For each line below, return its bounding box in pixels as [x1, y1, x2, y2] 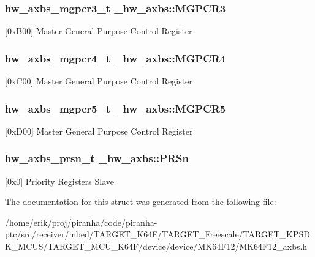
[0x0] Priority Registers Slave [5, 174, 114, 187]
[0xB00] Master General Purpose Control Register [5, 24, 192, 37]
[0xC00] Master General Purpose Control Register [5, 75, 192, 88]
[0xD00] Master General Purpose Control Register [5, 124, 193, 137]
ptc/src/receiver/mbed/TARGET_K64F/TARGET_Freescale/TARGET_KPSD [5, 228, 310, 240]
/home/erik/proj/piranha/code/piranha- [5, 215, 157, 228]
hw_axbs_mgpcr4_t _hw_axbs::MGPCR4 [5, 50, 226, 65]
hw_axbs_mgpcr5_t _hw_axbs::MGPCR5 [5, 100, 226, 116]
